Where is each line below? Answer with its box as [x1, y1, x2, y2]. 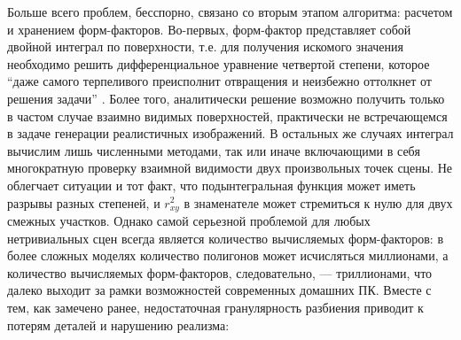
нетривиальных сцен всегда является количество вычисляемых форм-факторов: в [7, 228, 444, 247]
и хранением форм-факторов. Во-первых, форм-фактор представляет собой [7, 19, 411, 38]
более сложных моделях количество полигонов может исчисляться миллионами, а [7, 246, 449, 265]
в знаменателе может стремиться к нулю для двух [184, 193, 453, 212]
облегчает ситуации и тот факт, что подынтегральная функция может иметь [7, 175, 416, 194]
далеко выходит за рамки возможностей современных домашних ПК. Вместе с [7, 281, 432, 299]
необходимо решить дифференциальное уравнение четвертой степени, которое [7, 54, 430, 73]
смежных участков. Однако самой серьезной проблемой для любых [7, 211, 371, 229]
